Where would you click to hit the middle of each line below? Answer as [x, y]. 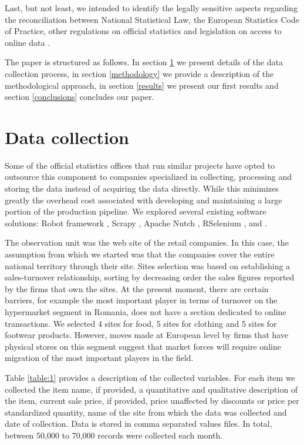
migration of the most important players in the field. [99, 358]
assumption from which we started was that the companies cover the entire [140, 254]
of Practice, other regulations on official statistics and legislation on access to [143, 31]
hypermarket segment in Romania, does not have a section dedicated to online [146, 312]
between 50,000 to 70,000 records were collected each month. [114, 435]
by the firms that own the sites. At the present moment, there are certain [137, 288]
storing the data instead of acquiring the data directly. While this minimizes [142, 188]
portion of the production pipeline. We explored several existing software [136, 211]
